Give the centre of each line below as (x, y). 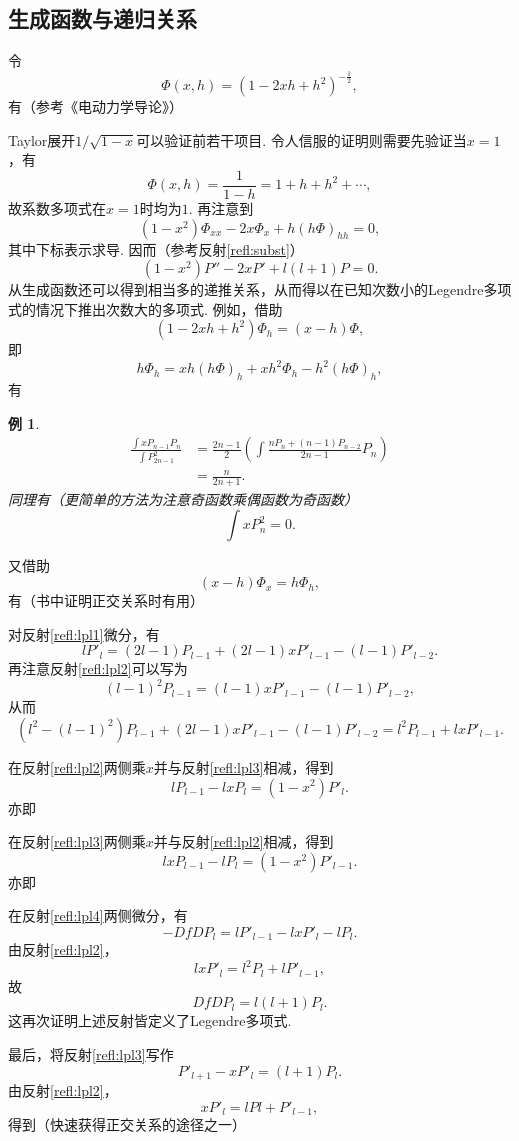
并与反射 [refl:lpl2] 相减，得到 (243, 841)
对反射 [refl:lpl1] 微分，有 (84, 633)
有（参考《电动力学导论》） (95, 106)
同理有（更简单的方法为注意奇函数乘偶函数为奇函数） (183, 498)
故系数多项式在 (57, 208)
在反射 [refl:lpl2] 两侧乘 (77, 766)
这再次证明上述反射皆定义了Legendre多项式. (150, 1020)
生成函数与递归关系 (102, 18)
